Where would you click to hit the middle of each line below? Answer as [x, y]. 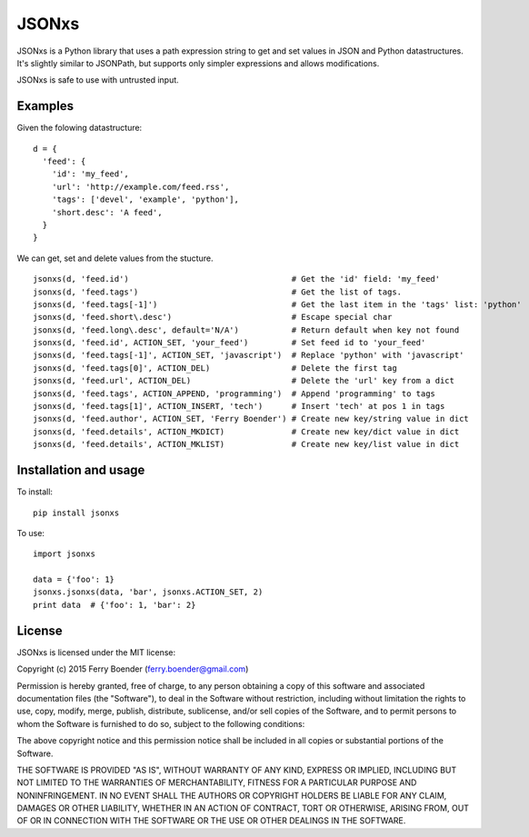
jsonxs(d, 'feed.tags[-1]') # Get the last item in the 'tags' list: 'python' [277, 304]
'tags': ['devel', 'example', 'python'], [145, 199]
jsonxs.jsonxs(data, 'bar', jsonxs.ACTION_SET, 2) [148, 592]
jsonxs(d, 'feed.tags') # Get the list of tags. [218, 292]
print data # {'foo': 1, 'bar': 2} [115, 605]
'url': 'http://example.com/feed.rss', [140, 187]
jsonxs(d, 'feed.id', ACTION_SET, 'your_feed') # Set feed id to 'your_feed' [230, 343]
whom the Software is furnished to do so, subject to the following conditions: [161, 723]
